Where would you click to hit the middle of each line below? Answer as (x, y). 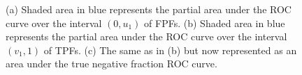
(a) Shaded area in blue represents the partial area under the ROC (149, 9)
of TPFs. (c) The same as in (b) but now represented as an (170, 50)
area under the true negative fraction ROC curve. (112, 64)
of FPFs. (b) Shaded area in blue (215, 23)
